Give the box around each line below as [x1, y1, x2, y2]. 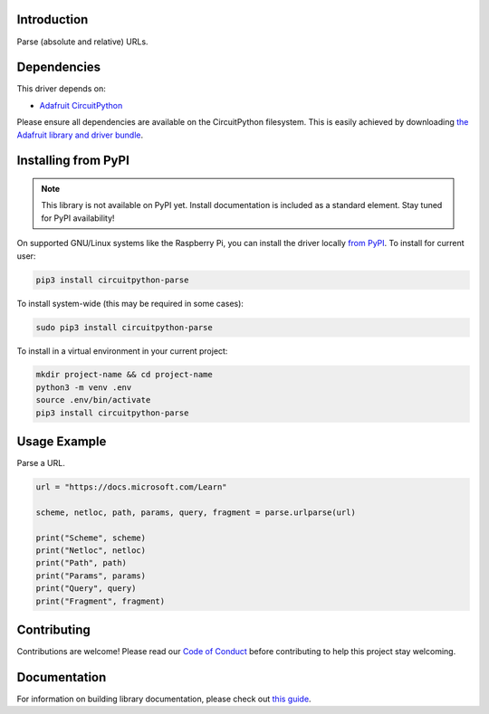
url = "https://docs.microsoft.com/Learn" [35, 482, 227, 492]
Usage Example [16, 434, 107, 450]
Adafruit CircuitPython [39, 100, 123, 110]
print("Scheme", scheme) [35, 532, 147, 543]
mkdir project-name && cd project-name [35, 369, 213, 380]
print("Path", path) [35, 557, 127, 568]
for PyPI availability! [41, 213, 115, 224]
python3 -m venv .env [35, 382, 132, 393]
